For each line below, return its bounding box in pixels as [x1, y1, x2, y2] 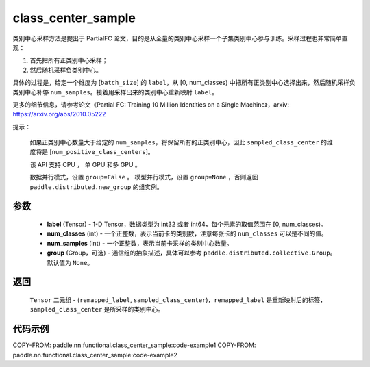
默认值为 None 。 [47, 258, 94, 266]
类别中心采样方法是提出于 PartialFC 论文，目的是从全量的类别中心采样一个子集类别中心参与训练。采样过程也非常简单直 [12, 34, 348, 42]
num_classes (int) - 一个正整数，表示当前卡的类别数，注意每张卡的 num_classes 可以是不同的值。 [47, 229, 328, 238]
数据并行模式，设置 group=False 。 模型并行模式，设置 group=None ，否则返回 [29, 173, 258, 181]
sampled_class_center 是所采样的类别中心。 [29, 305, 164, 314]
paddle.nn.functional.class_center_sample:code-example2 [12, 351, 178, 359]
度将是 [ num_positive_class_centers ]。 [29, 148, 154, 156]
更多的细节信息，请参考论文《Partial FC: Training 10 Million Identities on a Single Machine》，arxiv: [12, 100, 290, 109]
